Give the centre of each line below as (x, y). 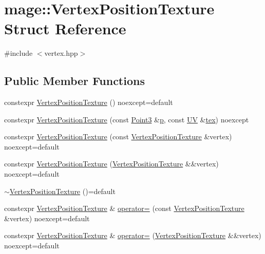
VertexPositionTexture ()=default (62, 191)
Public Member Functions (74, 81)
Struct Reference (65, 28)
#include (18, 53)
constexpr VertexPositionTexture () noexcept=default (89, 102)
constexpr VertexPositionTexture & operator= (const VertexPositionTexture (124, 208)
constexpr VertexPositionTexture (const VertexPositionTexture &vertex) (118, 136)
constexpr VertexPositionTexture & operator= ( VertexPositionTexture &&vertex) (133, 235)
